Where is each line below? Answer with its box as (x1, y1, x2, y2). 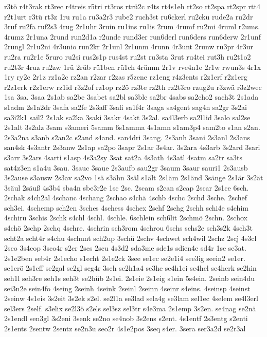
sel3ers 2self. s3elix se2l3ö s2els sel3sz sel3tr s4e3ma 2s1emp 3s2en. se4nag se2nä (4, 303, 256, 313)
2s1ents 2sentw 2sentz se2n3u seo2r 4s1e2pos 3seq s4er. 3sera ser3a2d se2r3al (4, 323, 246, 333)
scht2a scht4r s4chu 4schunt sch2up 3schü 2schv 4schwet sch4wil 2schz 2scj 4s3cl (4, 232, 257, 243)
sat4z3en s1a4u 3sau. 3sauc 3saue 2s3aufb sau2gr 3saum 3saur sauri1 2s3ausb (4, 162, 248, 173)
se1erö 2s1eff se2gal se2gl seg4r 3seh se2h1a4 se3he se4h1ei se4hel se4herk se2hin (4, 263, 257, 273)
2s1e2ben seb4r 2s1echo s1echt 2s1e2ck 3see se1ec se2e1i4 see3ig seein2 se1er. (4, 252, 245, 263)
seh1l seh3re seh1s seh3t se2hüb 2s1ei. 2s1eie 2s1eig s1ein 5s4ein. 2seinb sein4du (4, 273, 255, 284)
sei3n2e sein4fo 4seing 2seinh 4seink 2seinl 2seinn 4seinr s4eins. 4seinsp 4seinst (4, 283, 251, 293)
